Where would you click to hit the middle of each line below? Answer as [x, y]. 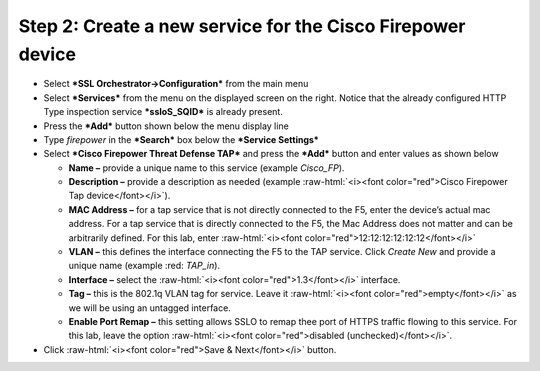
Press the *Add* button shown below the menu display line [166, 126]
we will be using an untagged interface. [150, 307]
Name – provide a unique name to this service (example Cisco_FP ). [206, 167]
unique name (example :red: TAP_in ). [144, 266]
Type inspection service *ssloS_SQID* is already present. [163, 112]
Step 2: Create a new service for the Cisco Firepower [242, 26]
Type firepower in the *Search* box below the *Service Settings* [181, 139]
